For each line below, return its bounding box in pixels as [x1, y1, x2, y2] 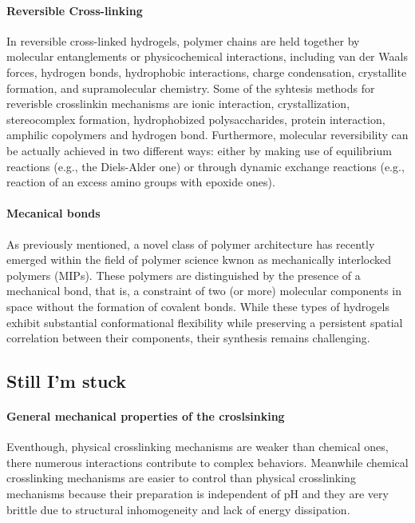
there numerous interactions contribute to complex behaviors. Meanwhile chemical [6, 453, 409, 470]
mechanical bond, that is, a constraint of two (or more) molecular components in [6, 282, 402, 299]
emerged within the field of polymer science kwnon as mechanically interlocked [6, 251, 392, 268]
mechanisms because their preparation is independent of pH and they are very [6, 485, 389, 502]
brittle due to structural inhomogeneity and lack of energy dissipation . [6, 501, 350, 517]
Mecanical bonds [6, 205, 101, 222]
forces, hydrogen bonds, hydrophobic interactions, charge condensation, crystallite [6, 63, 407, 80]
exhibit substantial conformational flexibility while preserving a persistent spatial [6, 313, 403, 330]
